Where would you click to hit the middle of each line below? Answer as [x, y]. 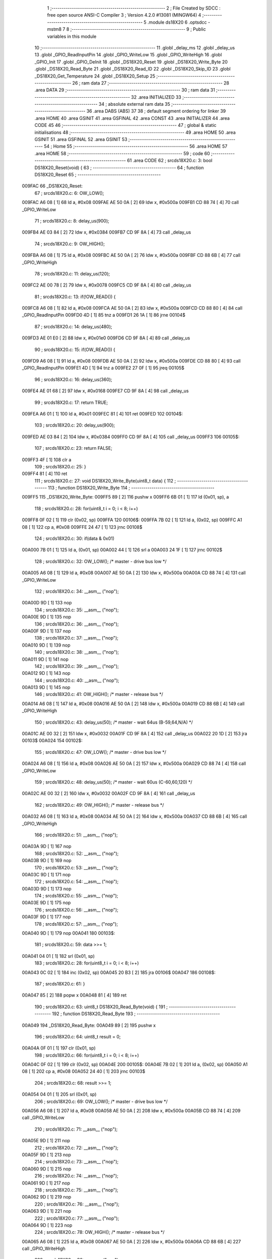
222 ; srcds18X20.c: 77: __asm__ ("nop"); [77, 1218]
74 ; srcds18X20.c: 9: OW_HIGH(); [70, 244]
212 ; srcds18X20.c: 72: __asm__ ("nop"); [76, 1148]
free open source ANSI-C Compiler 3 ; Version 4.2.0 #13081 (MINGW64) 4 [124, 15]
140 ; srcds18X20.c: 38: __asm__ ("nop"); [77, 652]
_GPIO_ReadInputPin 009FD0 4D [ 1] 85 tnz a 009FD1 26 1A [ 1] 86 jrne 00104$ [104, 315]
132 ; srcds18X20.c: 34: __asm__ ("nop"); [77, 591]
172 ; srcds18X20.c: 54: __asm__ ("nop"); [77, 882]
